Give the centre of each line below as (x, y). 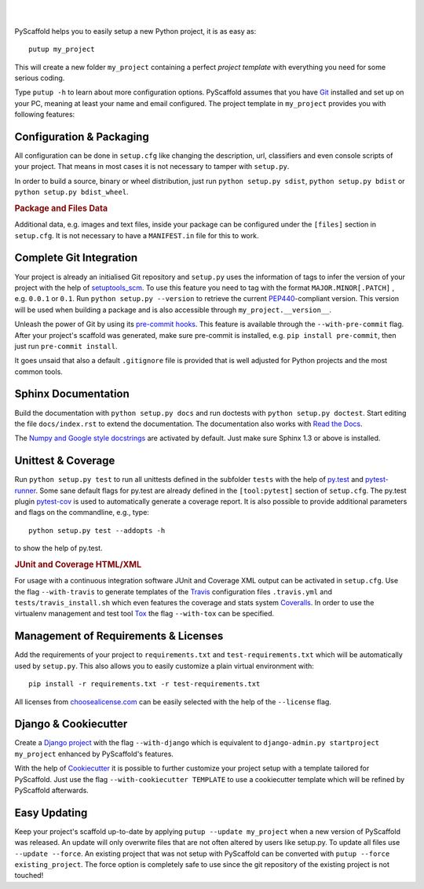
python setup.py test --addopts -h (97, 530)
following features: (45, 115)
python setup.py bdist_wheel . (71, 192)
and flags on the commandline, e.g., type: (82, 512)
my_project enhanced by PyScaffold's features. (94, 754)
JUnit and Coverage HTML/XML (78, 564)
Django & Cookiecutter (71, 724)
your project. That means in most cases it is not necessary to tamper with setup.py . (152, 167)
